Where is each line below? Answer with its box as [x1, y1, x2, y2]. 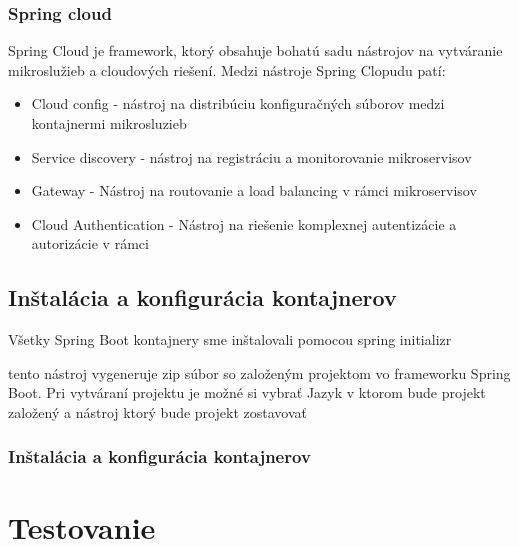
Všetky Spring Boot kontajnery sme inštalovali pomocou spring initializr [8, 329, 452, 350]
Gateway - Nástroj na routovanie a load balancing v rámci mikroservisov [31, 180, 477, 201]
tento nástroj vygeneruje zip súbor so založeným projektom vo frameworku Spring [8, 362, 511, 383]
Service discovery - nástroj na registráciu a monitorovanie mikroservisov [31, 146, 472, 167]
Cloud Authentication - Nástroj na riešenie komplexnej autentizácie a [31, 213, 457, 234]
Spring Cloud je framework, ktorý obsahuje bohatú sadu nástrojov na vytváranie [8, 40, 503, 61]
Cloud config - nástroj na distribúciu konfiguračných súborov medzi [31, 93, 445, 114]
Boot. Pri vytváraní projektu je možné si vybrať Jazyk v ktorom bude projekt [8, 382, 486, 403]
